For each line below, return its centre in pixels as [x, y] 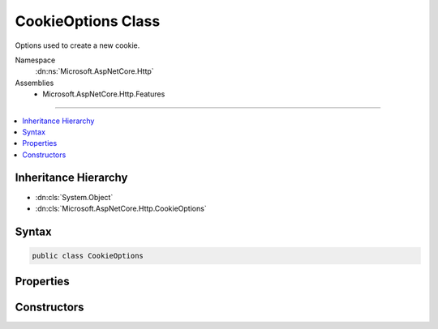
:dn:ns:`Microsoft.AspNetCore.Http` [94, 71]
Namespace [35, 60]
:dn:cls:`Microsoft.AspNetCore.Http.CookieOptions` [121, 208]
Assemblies [34, 83]
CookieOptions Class [88, 21]
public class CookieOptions [88, 256]
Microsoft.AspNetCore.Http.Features [104, 94]
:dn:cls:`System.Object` [74, 197]
